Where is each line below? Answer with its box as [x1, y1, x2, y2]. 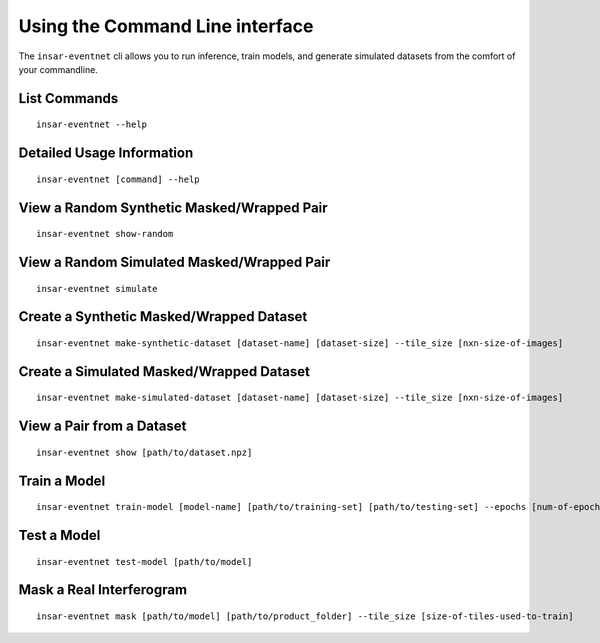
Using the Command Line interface [18, 15, 314, 37]
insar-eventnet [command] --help [36, 173, 200, 185]
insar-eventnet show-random [36, 228, 174, 240]
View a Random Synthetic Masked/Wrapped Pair [18, 199, 329, 216]
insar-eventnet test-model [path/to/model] [36, 556, 253, 567]
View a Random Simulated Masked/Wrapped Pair [18, 253, 331, 270]
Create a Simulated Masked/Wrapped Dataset [18, 363, 310, 380]
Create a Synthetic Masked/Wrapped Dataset [18, 308, 308, 325]
